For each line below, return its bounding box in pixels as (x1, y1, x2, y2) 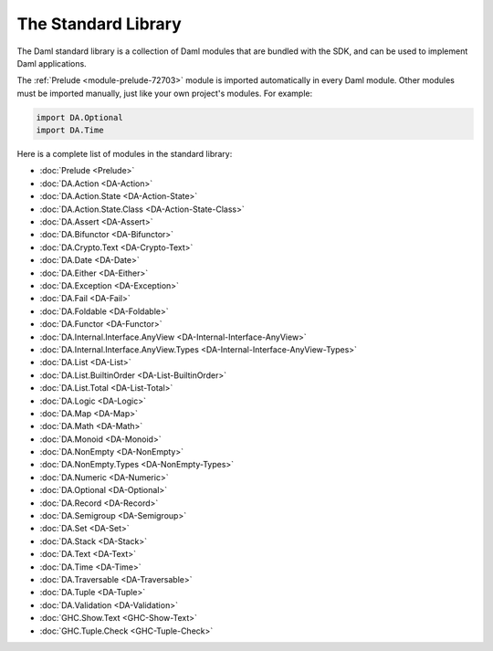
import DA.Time (36, 125, 104, 136)
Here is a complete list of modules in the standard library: (16, 149, 233, 160)
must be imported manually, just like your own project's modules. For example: (16, 88, 313, 99)
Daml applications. (16, 58, 87, 68)
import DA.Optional (36, 112, 123, 122)
